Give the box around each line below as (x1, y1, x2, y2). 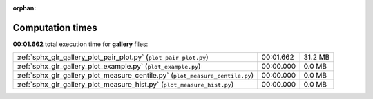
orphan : (12, 4, 37, 12)
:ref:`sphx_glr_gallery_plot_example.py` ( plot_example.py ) (17, 62, 201, 71)
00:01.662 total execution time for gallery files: (12, 40, 149, 48)
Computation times (12, 21, 97, 34)
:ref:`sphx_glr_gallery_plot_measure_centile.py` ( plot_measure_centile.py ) (17, 71, 254, 80)
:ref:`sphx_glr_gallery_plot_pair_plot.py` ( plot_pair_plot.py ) (17, 52, 209, 62)
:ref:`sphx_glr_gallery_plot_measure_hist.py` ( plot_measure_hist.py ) (17, 80, 234, 89)
